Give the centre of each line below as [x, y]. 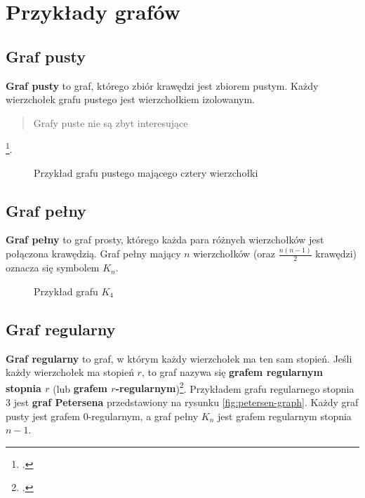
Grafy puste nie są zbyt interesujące [111, 122]
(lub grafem [80, 388]
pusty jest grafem [43, 416]
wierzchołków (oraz [234, 254]
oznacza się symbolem [53, 268]
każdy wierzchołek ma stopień [70, 372]
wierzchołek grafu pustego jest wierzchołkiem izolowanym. [130, 99]
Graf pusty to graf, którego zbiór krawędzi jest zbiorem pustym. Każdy [162, 85]
